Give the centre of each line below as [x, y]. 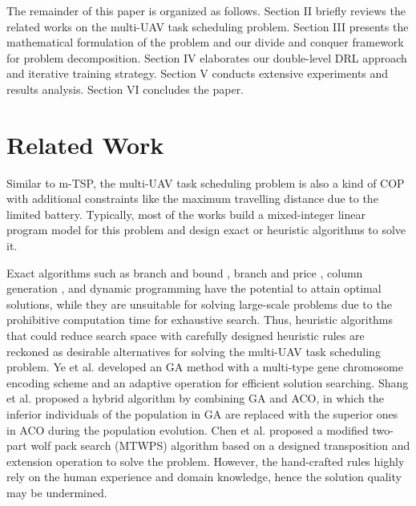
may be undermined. [57, 492]
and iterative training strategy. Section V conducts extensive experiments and [198, 73]
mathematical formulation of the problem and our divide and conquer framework [205, 42]
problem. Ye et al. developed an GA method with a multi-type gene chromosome [205, 367]
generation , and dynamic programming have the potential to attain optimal [194, 288]
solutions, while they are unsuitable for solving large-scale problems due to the [199, 304]
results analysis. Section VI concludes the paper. [125, 89]
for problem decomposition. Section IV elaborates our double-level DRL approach [207, 57]
